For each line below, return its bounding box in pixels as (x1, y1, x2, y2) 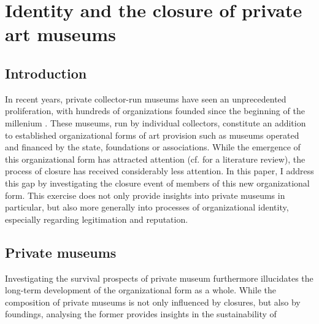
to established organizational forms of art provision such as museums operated (5, 128, 299, 141)
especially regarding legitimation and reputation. (5, 212, 188, 225)
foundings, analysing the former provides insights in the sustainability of (5, 307, 277, 320)
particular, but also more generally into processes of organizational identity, (5, 201, 289, 214)
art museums (5, 21, 116, 47)
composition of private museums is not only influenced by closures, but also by (5, 295, 301, 308)
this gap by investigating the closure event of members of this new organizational (5, 176, 310, 189)
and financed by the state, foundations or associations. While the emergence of (5, 141, 301, 153)
